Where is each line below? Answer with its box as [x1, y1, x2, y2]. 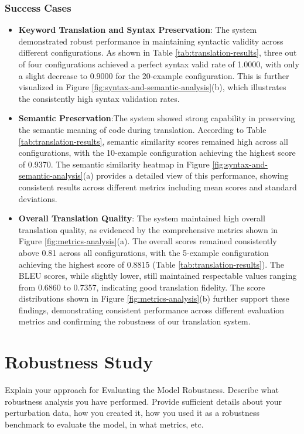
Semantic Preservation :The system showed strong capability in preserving [18, 112, 295, 124]
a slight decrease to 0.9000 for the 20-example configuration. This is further [18, 69, 289, 81]
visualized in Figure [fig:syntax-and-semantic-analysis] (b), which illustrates [18, 81, 286, 93]
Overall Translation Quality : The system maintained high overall [18, 212, 265, 224]
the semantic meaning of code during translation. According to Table [18, 123, 267, 135]
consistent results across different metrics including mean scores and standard [18, 180, 297, 193]
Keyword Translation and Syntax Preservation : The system [18, 23, 257, 36]
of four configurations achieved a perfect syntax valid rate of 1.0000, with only [18, 58, 299, 70]
